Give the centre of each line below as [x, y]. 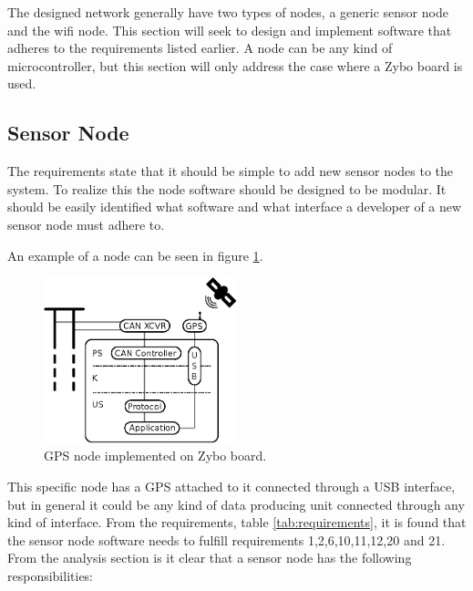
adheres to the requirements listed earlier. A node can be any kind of [200, 48]
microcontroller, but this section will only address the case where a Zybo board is [235, 65]
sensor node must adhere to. [86, 224]
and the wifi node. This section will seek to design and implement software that [230, 30]
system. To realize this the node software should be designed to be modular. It [227, 188]
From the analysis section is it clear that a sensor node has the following [210, 558]
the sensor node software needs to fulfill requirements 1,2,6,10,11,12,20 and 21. [226, 539]
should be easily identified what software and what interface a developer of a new [235, 207]
